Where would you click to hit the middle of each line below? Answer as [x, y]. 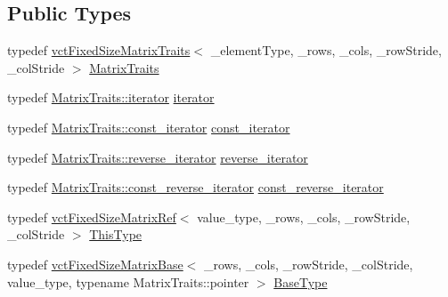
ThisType [116, 234]
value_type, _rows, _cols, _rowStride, [304, 217]
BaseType [301, 281]
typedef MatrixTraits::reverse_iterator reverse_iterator [158, 157]
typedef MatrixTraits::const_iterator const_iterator [149, 127]
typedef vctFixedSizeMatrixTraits [99, 50]
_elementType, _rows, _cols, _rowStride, [326, 50]
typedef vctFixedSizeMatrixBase [95, 264]
